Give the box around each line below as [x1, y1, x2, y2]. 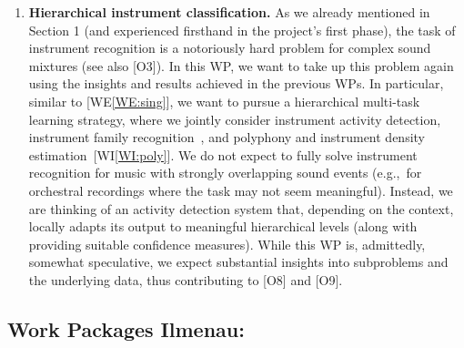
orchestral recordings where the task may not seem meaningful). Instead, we [28, 180, 453, 200]
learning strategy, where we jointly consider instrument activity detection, [28, 109, 441, 128]
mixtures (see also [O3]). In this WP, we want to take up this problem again [28, 56, 454, 75]
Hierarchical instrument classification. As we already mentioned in [28, 3, 430, 21]
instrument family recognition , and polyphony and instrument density [28, 128, 426, 147]
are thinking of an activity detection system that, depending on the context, [28, 199, 454, 218]
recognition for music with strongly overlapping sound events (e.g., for [28, 163, 422, 182]
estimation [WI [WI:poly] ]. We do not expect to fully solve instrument [28, 145, 418, 164]
